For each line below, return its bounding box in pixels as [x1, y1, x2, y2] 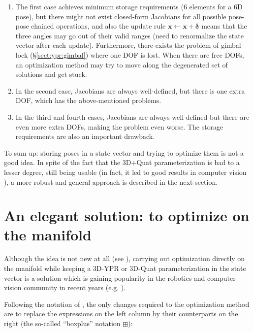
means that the [201, 21, 247, 31]
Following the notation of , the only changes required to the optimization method [4, 299, 250, 309]
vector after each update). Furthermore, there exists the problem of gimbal [15, 40, 241, 50]
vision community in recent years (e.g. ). [4, 282, 126, 293]
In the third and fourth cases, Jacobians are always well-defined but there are [15, 111, 250, 122]
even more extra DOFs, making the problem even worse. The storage [15, 121, 223, 132]
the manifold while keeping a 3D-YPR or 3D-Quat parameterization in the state [4, 263, 246, 273]
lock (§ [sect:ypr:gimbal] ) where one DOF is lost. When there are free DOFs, [15, 49, 244, 60]
